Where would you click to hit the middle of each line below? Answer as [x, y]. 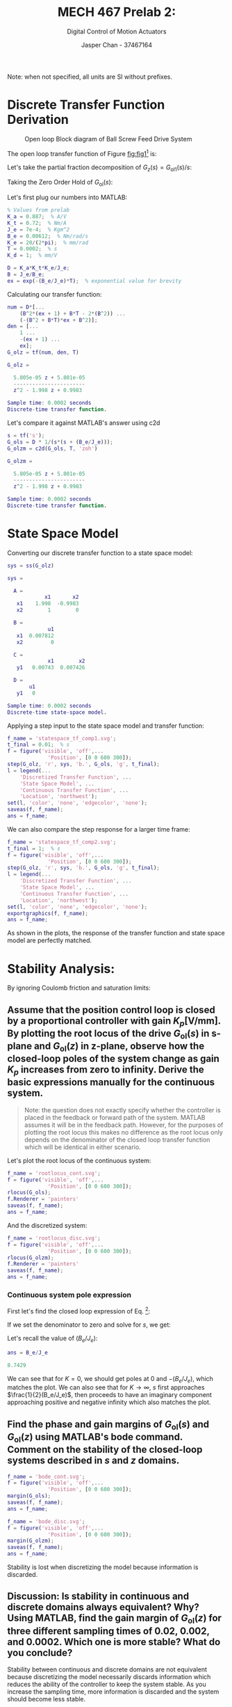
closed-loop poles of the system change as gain [114, 1059]
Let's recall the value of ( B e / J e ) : [52, 1339]
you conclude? [40, 1652]
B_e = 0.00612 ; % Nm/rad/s [48, 236]
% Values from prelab [39, 210]
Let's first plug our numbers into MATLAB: [67, 197]
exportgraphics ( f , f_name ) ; [48, 913]
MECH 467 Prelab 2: [117, 12]
